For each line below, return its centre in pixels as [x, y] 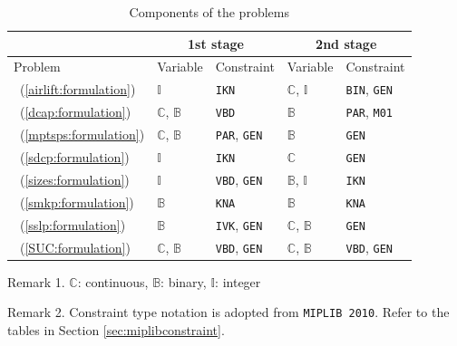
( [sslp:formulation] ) [73, 224]
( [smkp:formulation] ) [77, 202]
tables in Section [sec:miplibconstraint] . [116, 330]
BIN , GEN [369, 89]
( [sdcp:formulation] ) [74, 157]
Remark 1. [36, 281]
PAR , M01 [369, 112]
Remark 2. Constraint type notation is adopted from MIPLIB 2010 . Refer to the [228, 312]
